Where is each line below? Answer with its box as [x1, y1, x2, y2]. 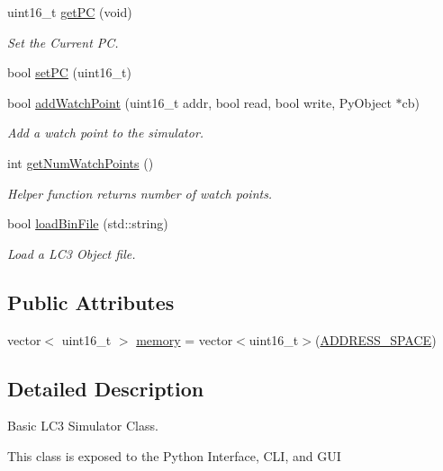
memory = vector [136, 330, 233, 349]
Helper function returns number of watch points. [7, 183, 273, 202]
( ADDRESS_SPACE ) [314, 330, 437, 349]
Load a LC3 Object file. [7, 244, 136, 262]
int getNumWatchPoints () [7, 153, 154, 172]
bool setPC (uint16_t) [7, 63, 131, 82]
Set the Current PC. [7, 32, 119, 51]
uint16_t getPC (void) [7, 3, 132, 21]
